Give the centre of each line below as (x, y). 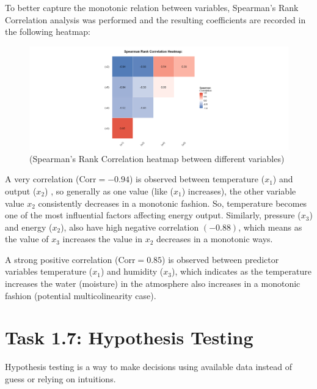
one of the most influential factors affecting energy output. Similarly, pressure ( (153, 215)
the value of (27, 239)
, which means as (270, 227)
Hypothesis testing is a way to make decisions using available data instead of (148, 367)
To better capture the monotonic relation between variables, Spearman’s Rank (152, 7)
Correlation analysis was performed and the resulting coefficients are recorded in (155, 19)
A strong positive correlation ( (62, 259)
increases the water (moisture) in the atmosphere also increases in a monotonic (153, 283)
